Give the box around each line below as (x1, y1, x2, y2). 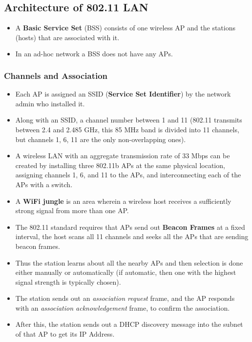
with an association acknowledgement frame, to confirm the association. (15, 302, 230, 313)
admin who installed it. (15, 98, 85, 108)
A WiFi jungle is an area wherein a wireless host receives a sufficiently (15, 195, 231, 206)
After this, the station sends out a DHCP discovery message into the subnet (15, 319, 243, 329)
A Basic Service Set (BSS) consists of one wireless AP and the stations (15, 23, 235, 33)
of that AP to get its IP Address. (15, 329, 115, 339)
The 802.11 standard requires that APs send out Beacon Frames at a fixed (15, 221, 245, 232)
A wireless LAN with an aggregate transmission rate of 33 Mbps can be (15, 150, 230, 161)
